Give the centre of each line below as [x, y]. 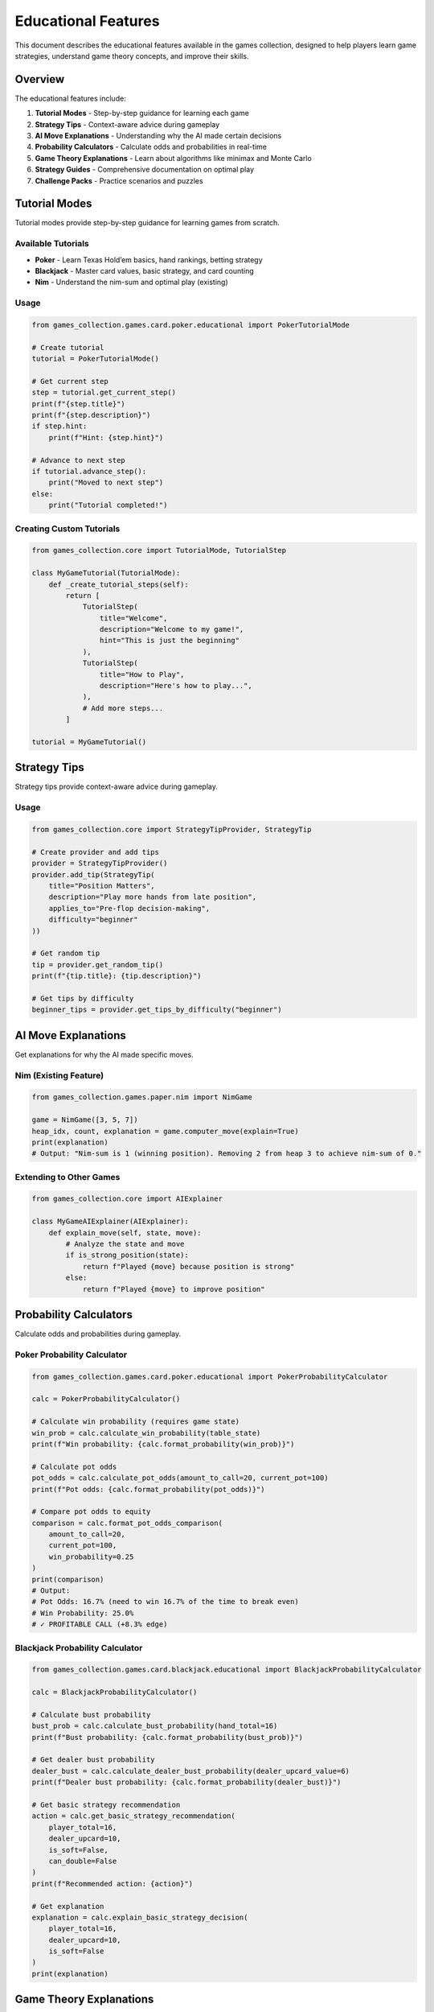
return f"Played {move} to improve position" [174, 1289]
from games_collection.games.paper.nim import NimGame [142, 1097]
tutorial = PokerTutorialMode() [96, 359]
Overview [40, 79]
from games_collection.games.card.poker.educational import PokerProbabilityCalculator [210, 1377]
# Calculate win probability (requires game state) [136, 1422]
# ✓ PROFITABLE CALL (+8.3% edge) [100, 1624]
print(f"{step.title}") [79, 404]
